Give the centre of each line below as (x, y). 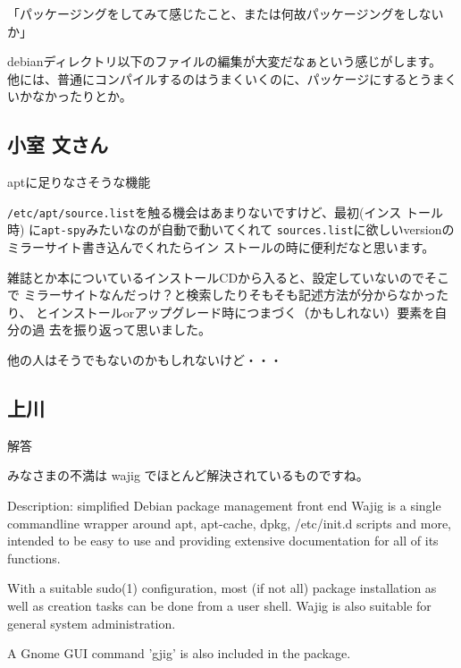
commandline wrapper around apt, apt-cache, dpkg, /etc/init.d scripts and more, (229, 523)
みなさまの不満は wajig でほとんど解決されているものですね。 (188, 475)
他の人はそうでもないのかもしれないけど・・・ (145, 360)
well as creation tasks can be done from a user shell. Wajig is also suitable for (219, 605)
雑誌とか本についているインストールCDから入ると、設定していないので (216, 277)
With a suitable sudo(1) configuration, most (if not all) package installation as (222, 588)
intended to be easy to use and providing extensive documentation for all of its (223, 541)
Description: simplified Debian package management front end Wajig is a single (224, 506)
